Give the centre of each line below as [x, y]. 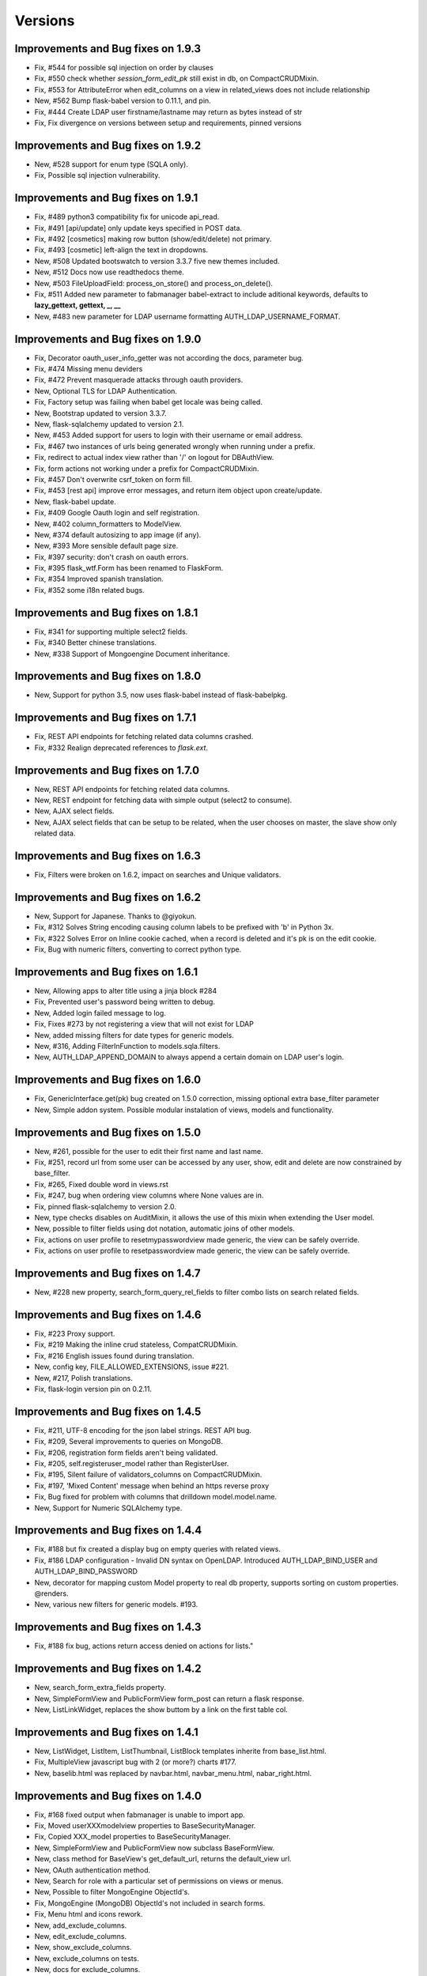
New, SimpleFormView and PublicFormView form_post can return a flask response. [169, 1699]
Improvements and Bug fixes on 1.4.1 [107, 1732]
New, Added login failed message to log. [100, 1013]
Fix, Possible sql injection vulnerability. [97, 175]
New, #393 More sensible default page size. [106, 546]
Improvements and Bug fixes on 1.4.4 [108, 1531]
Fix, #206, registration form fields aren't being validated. [126, 1452]
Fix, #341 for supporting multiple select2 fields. [111, 632]
